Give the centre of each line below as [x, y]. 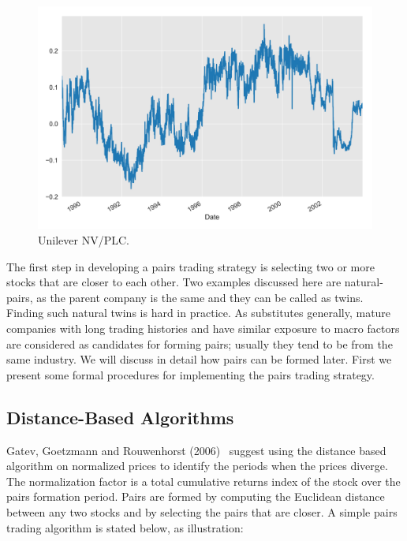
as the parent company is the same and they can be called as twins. [200, 297]
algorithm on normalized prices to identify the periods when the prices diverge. [197, 466]
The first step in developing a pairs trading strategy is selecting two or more [190, 266]
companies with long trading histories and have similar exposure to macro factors [203, 328]
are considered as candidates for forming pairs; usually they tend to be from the [200, 343]
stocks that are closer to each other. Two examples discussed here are [174, 282]
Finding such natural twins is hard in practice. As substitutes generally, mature [199, 313]
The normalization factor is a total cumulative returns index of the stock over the [203, 481]
